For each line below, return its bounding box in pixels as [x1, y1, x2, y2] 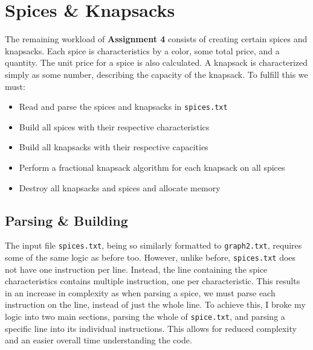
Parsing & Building [5, 211, 128, 229]
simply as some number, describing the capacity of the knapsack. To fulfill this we [5, 68, 308, 80]
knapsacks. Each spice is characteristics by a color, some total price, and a [5, 44, 280, 57]
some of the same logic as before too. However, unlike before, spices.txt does [5, 250, 296, 263]
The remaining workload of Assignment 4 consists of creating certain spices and [5, 33, 308, 45]
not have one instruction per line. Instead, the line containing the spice [5, 262, 268, 275]
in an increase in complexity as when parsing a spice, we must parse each [5, 286, 276, 299]
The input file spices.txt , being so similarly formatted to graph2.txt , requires [5, 239, 302, 252]
